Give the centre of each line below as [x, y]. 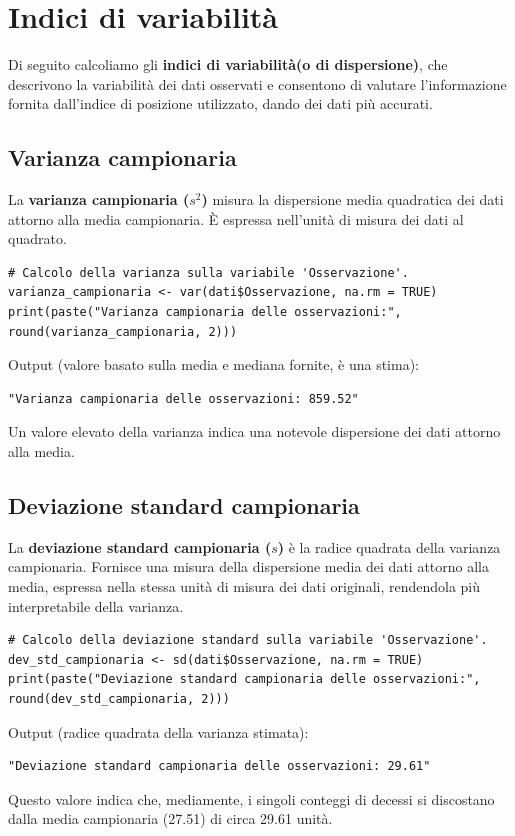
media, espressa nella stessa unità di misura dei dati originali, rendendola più [244, 586]
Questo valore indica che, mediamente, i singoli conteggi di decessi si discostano [251, 798]
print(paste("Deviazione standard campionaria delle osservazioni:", [244, 679]
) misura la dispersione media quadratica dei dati [352, 199]
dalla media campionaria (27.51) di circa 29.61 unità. [170, 818]
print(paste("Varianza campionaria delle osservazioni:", [205, 312]
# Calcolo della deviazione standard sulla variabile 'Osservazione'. [248, 640]
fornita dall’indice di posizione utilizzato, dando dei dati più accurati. [220, 103]
